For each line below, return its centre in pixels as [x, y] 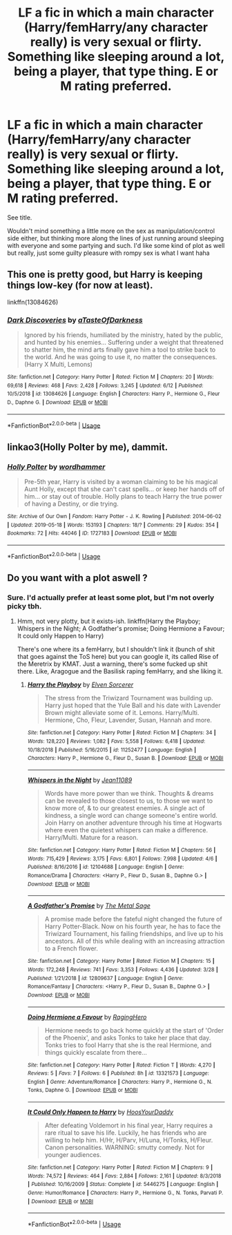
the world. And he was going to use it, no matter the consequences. [120, 357]
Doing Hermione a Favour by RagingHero [87, 1017]
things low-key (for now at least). [80, 286]
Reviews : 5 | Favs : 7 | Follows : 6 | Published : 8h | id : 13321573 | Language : [118, 1073]
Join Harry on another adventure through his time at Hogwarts [133, 823]
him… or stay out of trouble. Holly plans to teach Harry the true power [123, 497]
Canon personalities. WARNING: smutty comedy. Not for [125, 1147]
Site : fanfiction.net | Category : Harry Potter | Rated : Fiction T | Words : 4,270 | [121, 1065]
